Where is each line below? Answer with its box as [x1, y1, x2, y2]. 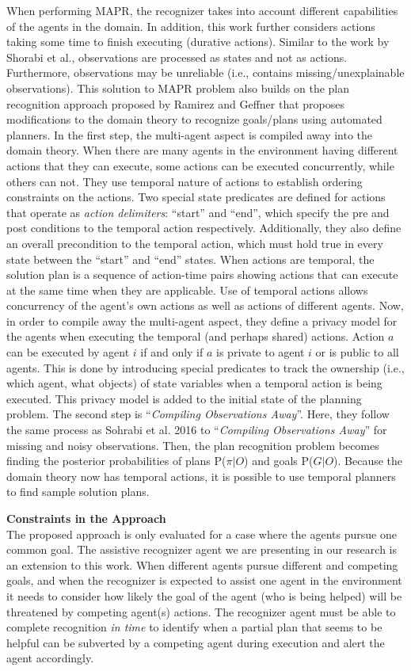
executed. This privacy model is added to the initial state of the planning [6, 390, 362, 406]
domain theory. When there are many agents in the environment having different [6, 142, 398, 158]
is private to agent [216, 344, 305, 360]
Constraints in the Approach [6, 510, 166, 526]
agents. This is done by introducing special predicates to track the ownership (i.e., [6, 359, 405, 376]
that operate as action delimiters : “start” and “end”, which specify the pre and [6, 204, 390, 220]
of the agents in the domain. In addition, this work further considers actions [6, 17, 375, 34]
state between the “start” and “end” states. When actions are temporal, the [6, 250, 375, 267]
